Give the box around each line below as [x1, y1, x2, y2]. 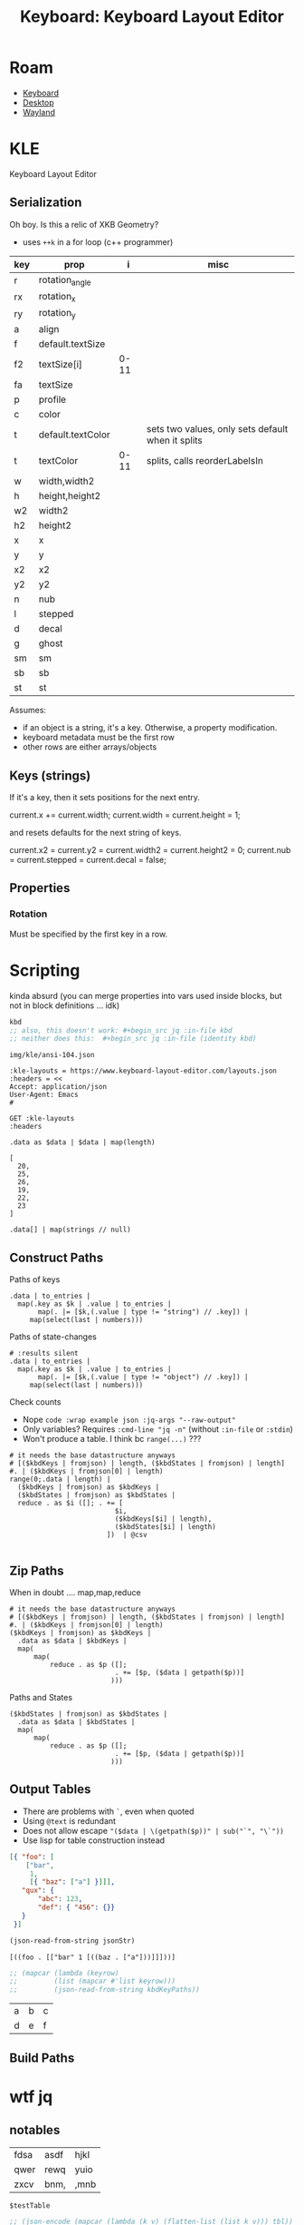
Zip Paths [9, 1563, 64, 1578]
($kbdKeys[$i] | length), [114, 1514, 213, 1524]
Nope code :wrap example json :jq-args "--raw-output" [22, 1414, 236, 1426]
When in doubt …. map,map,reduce [9, 1586, 142, 1598]
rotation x [38, 289, 76, 305]
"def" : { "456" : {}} [37, 1903, 116, 1912]
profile [38, 393, 66, 406]
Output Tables [9, 1781, 91, 1798]
